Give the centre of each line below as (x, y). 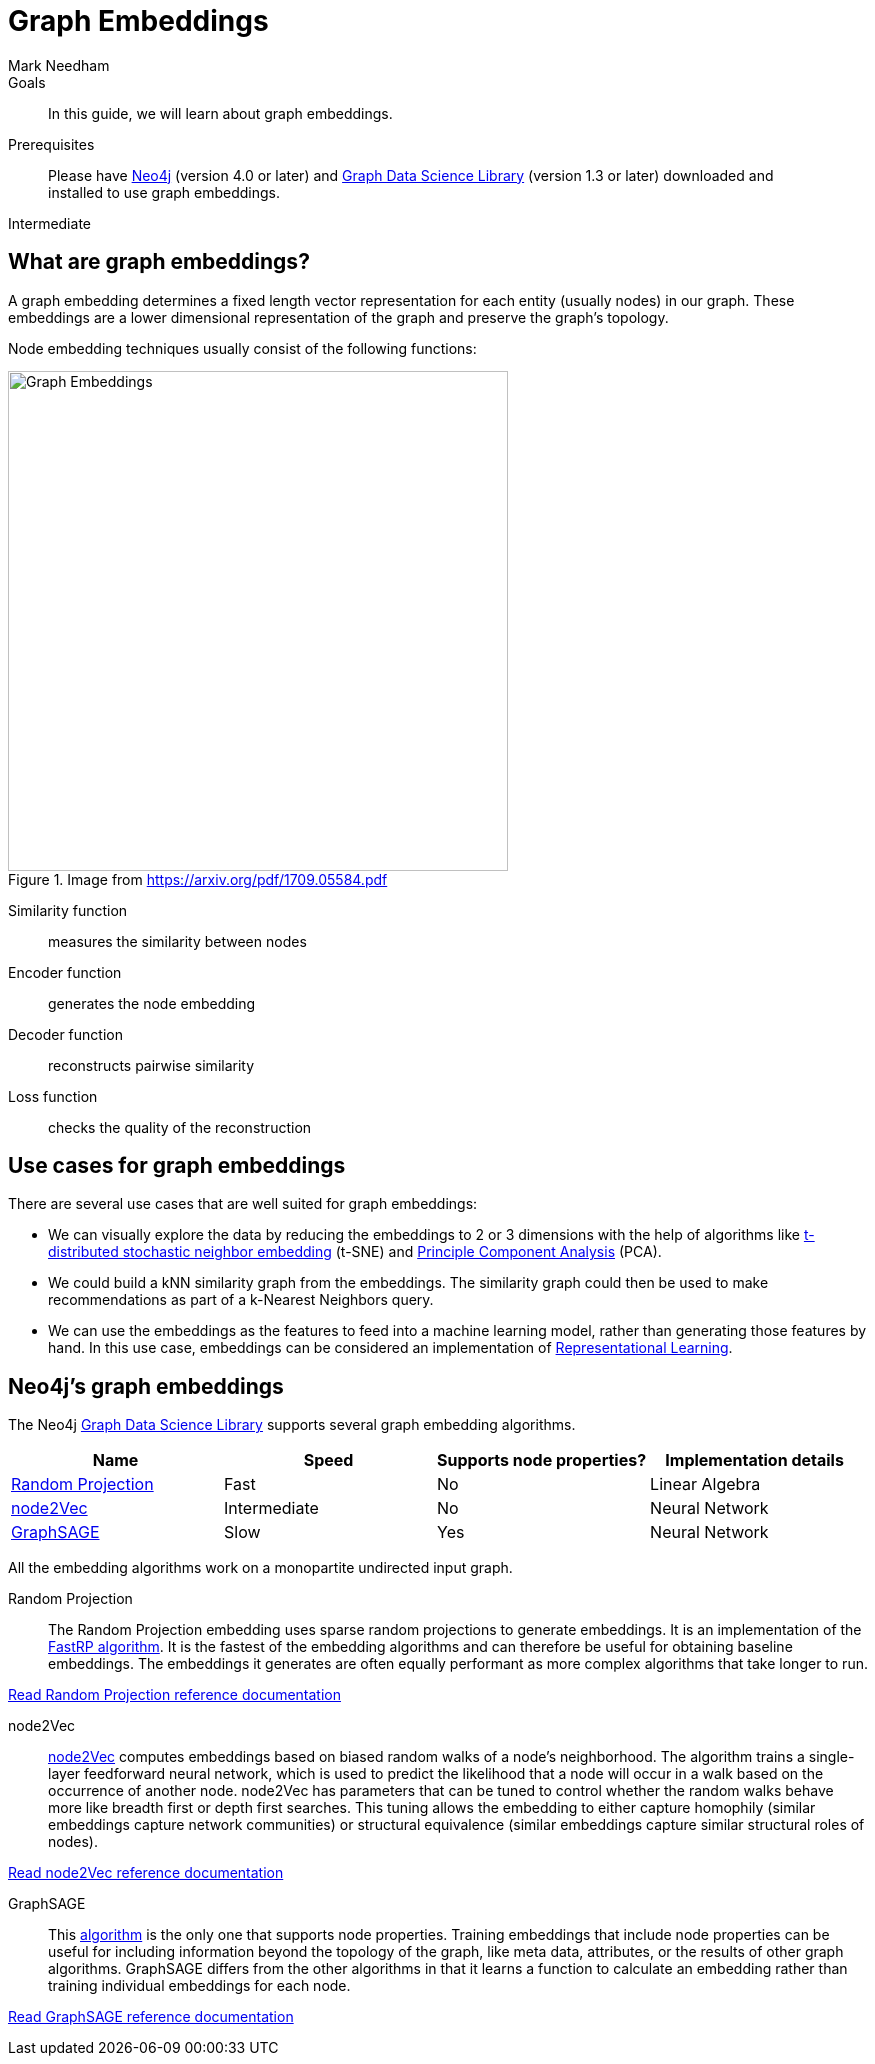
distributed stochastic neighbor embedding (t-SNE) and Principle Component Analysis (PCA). (355, 1252)
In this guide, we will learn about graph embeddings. (220, 113)
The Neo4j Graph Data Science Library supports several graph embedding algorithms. (292, 1425)
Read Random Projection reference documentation (175, 1695)
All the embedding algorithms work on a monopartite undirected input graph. (260, 1568)
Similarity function (68, 910)
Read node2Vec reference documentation (146, 1873)
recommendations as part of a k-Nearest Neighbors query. (241, 1300)
